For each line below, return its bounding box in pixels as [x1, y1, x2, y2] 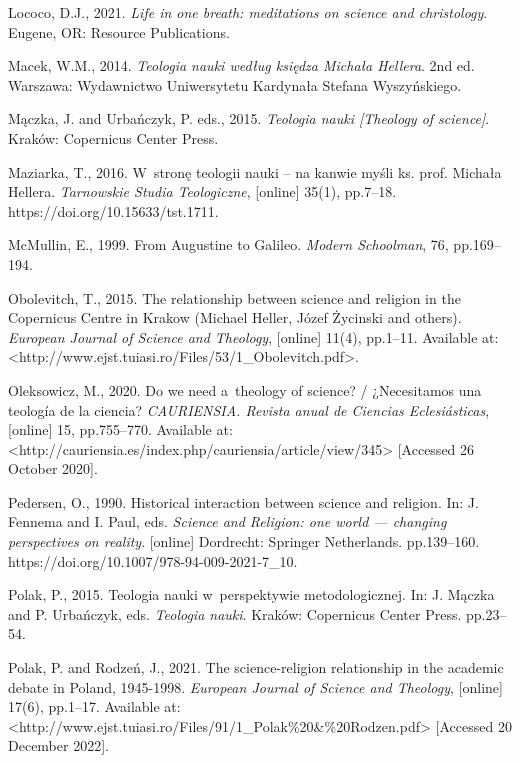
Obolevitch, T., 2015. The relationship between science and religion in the [8, 287, 461, 308]
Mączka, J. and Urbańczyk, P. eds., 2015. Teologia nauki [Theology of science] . [8, 108, 490, 129]
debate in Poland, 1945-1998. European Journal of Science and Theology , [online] [8, 676, 503, 697]
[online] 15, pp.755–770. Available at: [8, 419, 233, 440]
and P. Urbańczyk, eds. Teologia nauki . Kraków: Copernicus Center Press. [8, 603, 462, 624]
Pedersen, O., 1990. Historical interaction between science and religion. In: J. [8, 491, 479, 512]
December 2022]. [8, 735, 109, 756]
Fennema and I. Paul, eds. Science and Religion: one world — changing [8, 511, 447, 532]
